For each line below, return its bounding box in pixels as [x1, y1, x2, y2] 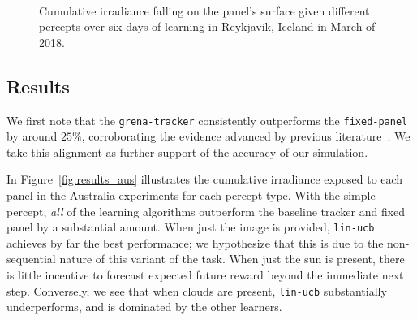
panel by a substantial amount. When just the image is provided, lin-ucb [6, 218, 375, 236]
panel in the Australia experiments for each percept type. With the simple [6, 187, 376, 204]
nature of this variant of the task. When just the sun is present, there [59, 250, 405, 267]
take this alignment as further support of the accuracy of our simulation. [6, 143, 368, 160]
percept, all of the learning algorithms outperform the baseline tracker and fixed [6, 202, 406, 219]
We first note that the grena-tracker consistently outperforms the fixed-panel [6, 111, 408, 128]
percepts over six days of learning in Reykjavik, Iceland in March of [39, 18, 376, 35]
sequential [6, 250, 56, 267]
